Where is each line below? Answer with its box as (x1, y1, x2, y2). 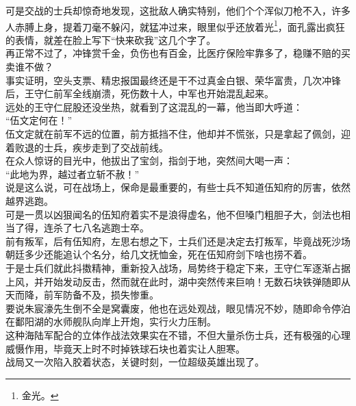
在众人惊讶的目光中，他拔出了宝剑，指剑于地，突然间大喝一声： (5, 153, 293, 168)
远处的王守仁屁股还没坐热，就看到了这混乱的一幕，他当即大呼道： (5, 99, 303, 114)
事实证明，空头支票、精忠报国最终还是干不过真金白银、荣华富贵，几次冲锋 (5, 73, 341, 87)
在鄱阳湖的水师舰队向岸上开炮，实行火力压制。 (5, 314, 216, 329)
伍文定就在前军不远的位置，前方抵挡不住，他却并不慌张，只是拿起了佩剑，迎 (5, 127, 351, 140)
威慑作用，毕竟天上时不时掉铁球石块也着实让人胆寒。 (5, 341, 245, 355)
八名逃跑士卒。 (81, 220, 149, 235)
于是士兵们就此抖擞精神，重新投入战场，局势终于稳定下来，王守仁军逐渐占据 (5, 260, 351, 275)
